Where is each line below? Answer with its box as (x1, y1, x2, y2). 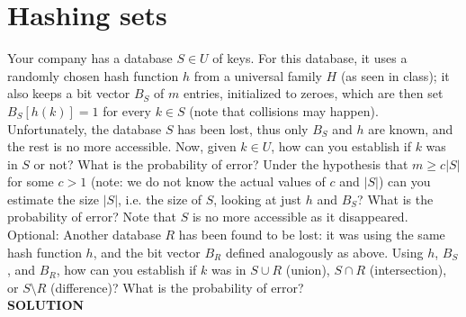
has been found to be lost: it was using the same (178, 225, 445, 244)
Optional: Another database (7, 225, 161, 244)
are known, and (368, 119, 453, 138)
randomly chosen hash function (7, 66, 179, 85)
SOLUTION (7, 295, 85, 314)
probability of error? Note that (7, 207, 177, 226)
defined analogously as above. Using (225, 242, 424, 261)
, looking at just (213, 189, 302, 208)
